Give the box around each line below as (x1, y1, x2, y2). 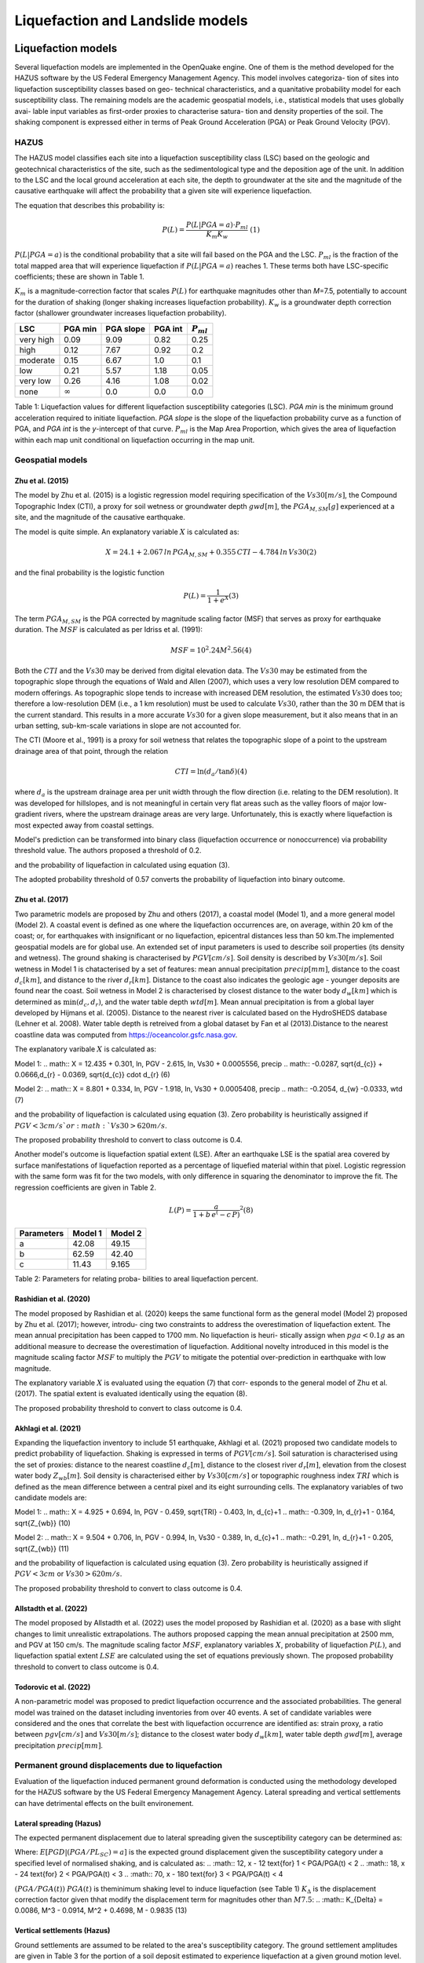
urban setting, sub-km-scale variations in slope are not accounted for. (14, 721, 241, 730)
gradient (14, 810, 42, 819)
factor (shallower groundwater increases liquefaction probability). (14, 309, 227, 318)
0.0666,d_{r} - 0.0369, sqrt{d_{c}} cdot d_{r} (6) (14, 1070, 170, 1080)
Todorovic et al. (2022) (14, 1682, 91, 1691)
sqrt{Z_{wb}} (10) (14, 1518, 71, 1527)
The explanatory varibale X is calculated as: (14, 1044, 157, 1054)
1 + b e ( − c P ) (192, 1208, 240, 1219)
